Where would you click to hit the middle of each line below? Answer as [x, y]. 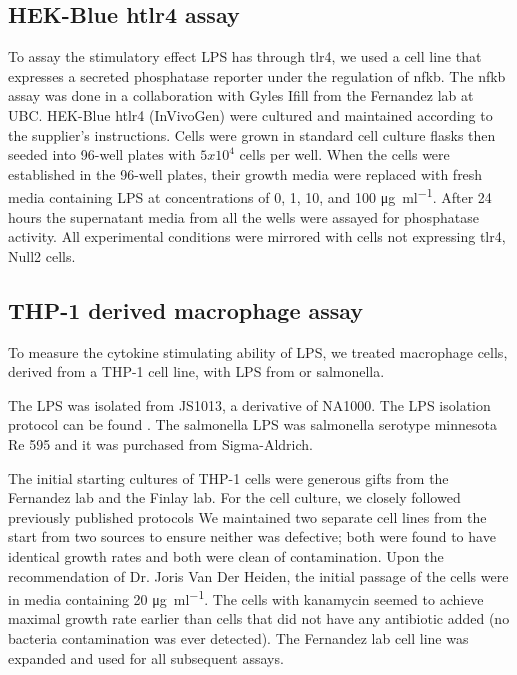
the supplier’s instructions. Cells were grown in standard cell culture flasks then [252, 134]
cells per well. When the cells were [344, 154]
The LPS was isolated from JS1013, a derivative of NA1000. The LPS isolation [249, 404]
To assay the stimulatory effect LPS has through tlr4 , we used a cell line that [245, 56]
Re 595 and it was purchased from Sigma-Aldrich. [160, 443]
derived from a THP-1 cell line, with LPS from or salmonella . [196, 371]
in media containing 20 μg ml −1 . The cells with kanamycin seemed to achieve [246, 597]
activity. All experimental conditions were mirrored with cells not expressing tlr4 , [257, 236]
